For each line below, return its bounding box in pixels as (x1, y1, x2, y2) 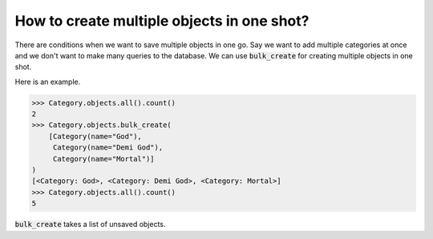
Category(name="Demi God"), (52, 143, 164, 152)
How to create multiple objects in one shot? (14, 12, 310, 30)
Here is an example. (14, 77, 81, 86)
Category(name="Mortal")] (52, 154, 156, 163)
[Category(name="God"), (48, 132, 142, 141)
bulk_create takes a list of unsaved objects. (14, 220, 166, 229)
